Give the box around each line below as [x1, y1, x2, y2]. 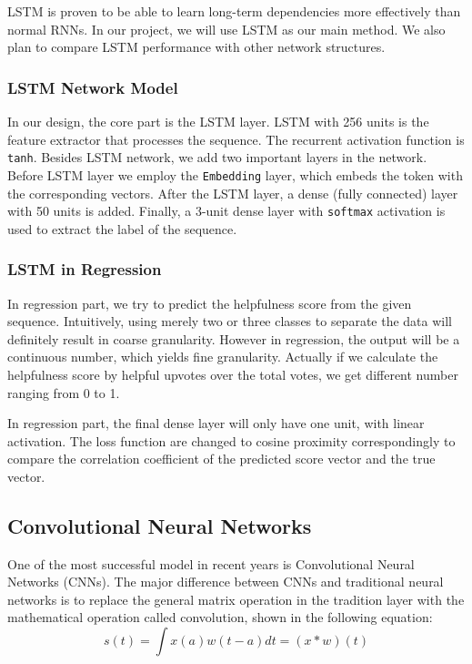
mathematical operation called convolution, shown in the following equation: [7, 608, 433, 627]
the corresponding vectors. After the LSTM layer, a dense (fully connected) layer [7, 183, 458, 202]
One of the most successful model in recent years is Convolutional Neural [7, 554, 415, 573]
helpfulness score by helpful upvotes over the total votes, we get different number [7, 364, 458, 383]
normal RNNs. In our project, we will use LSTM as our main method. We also [7, 19, 446, 38]
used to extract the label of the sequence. [7, 219, 237, 238]
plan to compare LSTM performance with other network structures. [7, 37, 386, 56]
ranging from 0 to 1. [7, 383, 120, 402]
